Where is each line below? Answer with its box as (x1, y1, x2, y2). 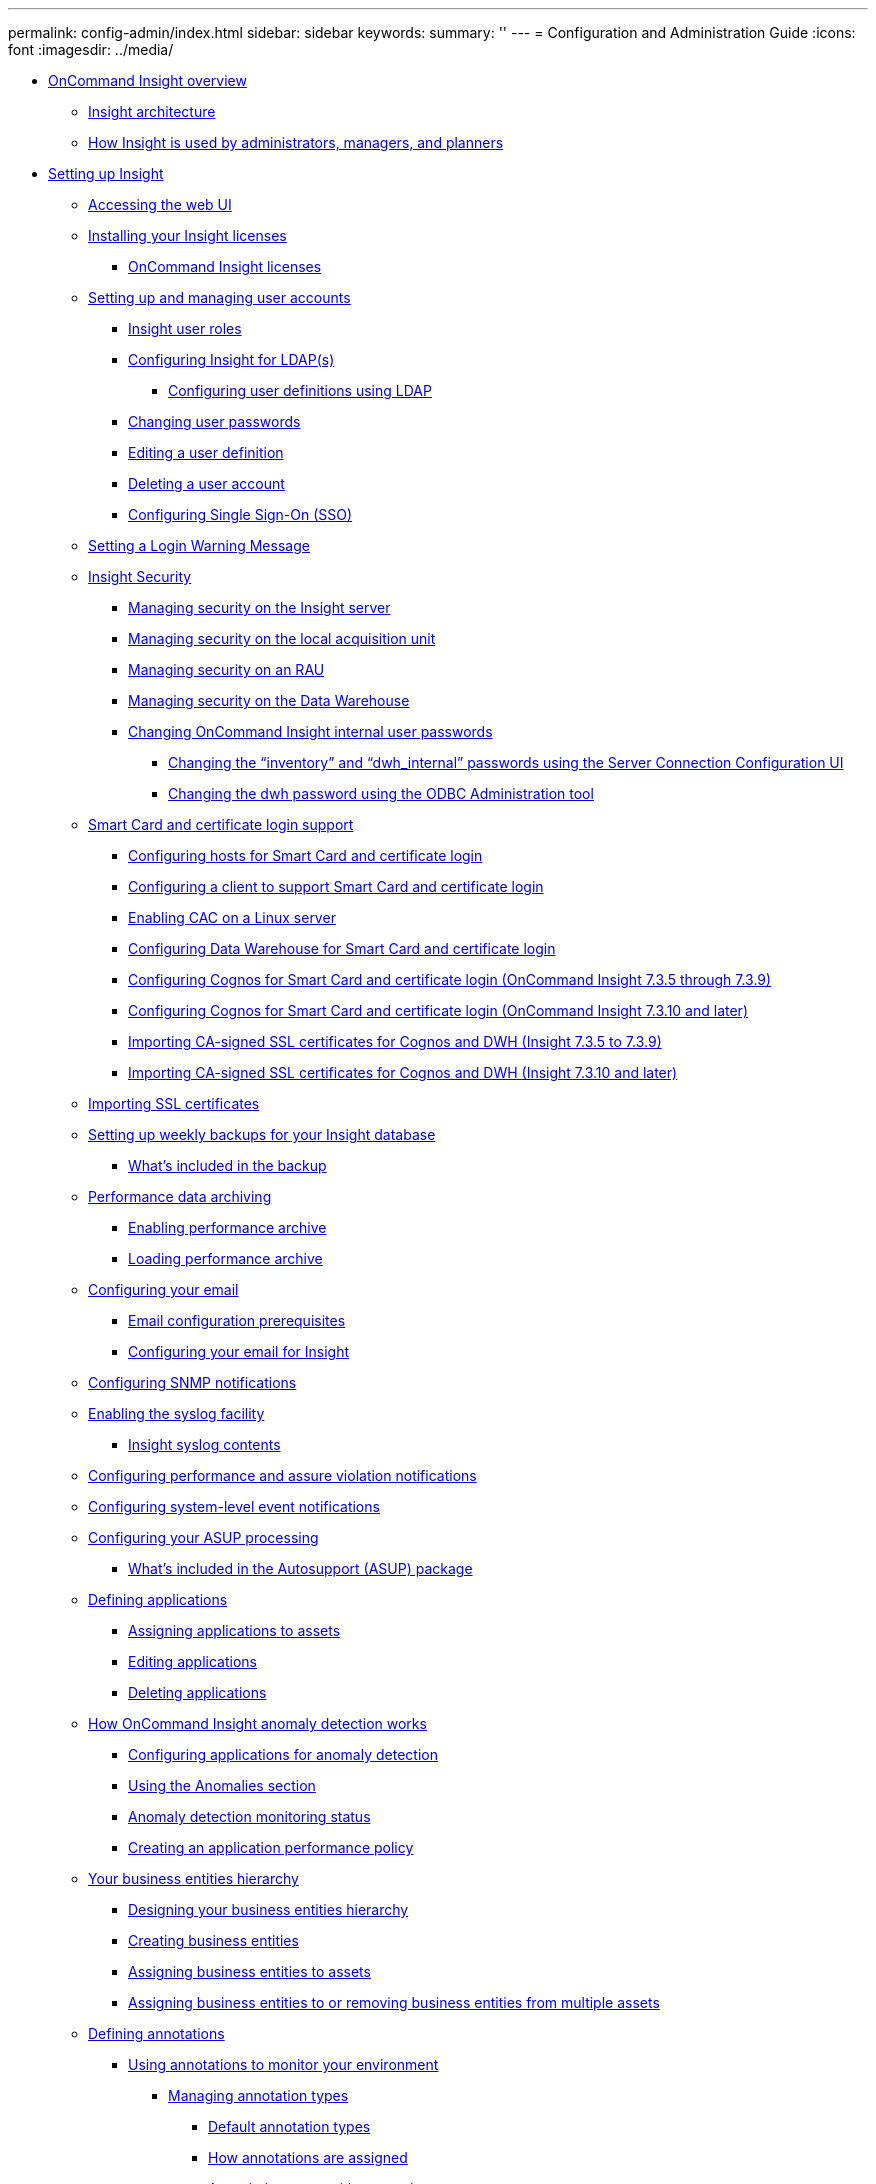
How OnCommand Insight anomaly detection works (88, 1715, 427, 1732)
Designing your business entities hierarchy (128, 1901, 409, 1918)
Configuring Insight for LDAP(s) (128, 351, 335, 368)
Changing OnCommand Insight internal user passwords (128, 723, 493, 740)
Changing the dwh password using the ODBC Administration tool (168, 785, 594, 802)
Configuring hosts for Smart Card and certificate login (128, 847, 483, 864)
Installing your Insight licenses (88, 227, 287, 244)
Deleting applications (128, 1684, 267, 1701)
